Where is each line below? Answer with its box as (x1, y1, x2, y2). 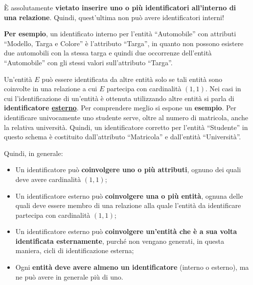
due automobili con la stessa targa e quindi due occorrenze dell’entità (4, 48, 212, 58)
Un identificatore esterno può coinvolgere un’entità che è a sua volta (15, 226, 237, 236)
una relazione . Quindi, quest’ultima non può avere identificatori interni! (4, 12, 224, 22)
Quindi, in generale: (4, 148, 63, 158)
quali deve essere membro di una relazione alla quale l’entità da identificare (15, 200, 241, 210)
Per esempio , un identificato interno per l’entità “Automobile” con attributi (4, 28, 236, 39)
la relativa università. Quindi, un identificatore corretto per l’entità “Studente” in (4, 122, 248, 132)
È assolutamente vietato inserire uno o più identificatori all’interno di (4, 2, 236, 12)
